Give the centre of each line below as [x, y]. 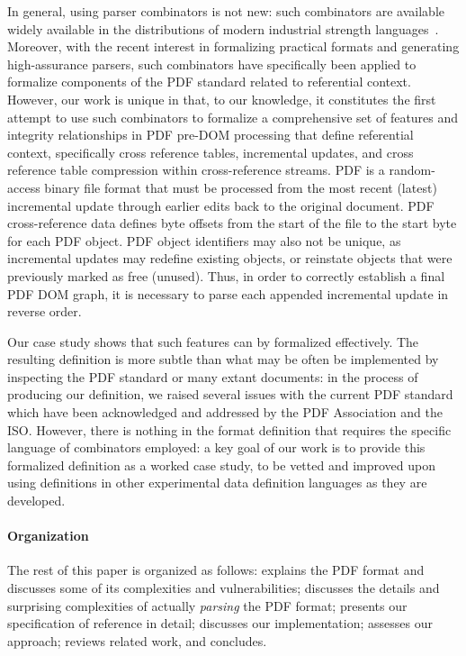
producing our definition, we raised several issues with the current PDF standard [230, 394]
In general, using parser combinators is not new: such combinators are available [226, 11]
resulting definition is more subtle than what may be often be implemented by [223, 359]
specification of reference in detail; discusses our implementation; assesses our [220, 623]
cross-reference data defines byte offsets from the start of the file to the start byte [232, 223]
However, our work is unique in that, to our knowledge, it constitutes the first [222, 99]
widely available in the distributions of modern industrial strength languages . [223, 28]
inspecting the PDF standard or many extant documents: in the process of [213, 376]
